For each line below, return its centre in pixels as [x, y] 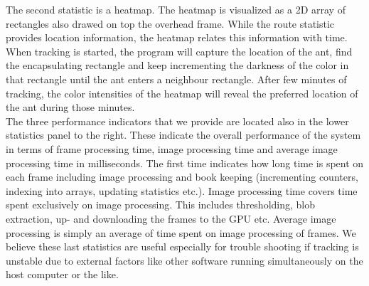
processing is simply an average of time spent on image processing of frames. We [181, 232]
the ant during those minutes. [70, 107]
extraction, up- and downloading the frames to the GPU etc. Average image [171, 218]
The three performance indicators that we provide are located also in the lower [177, 121]
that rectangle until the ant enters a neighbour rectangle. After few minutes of [176, 79]
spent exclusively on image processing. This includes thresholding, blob [161, 205]
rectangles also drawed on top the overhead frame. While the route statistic [170, 23]
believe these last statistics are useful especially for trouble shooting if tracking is [182, 247]
